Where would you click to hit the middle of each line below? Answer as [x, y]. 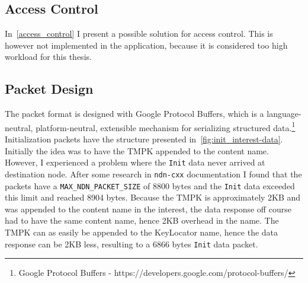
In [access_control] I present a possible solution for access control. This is [139, 34]
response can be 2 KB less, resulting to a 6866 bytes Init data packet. [131, 244]
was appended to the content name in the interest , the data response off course [148, 209]
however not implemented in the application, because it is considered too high [146, 45]
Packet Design [49, 89]
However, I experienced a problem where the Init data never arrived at [135, 162]
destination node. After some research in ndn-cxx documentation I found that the [153, 174]
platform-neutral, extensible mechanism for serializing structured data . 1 [166, 126]
